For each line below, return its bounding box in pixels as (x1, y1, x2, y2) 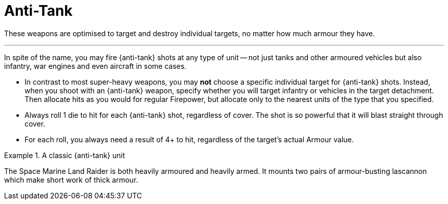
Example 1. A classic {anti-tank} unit (4, 150, 125, 160)
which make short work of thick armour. (4, 175, 138, 184)
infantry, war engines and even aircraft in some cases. (4, 61, 187, 70)
